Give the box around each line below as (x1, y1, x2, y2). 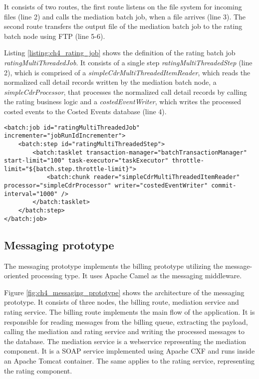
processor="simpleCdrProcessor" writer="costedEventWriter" (4, 182, 208, 189)
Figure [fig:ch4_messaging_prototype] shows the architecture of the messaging (4, 287, 245, 297)
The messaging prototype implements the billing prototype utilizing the (4, 260, 223, 271)
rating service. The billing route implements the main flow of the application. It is (4, 306, 255, 317)
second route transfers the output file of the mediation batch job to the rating (4, 21, 243, 31)
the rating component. (4, 365, 72, 376)
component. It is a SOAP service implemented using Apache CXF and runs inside (4, 346, 255, 356)
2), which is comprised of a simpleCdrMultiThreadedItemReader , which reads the (4, 67, 251, 77)
